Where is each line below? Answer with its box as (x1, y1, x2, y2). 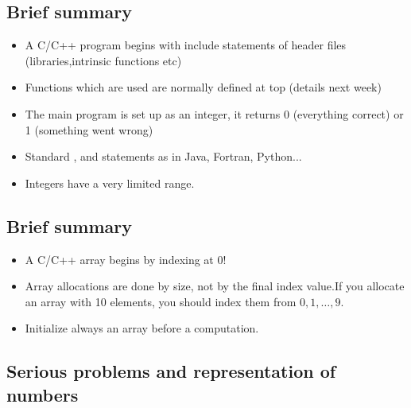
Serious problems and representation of (6, 359, 336, 383)
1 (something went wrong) (25, 121, 153, 138)
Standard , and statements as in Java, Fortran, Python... (25, 148, 302, 165)
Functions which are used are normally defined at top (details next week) (25, 79, 382, 95)
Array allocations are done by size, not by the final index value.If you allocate (25, 278, 405, 294)
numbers (6, 382, 79, 406)
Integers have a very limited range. (25, 174, 195, 191)
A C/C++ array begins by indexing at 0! (25, 251, 227, 267)
